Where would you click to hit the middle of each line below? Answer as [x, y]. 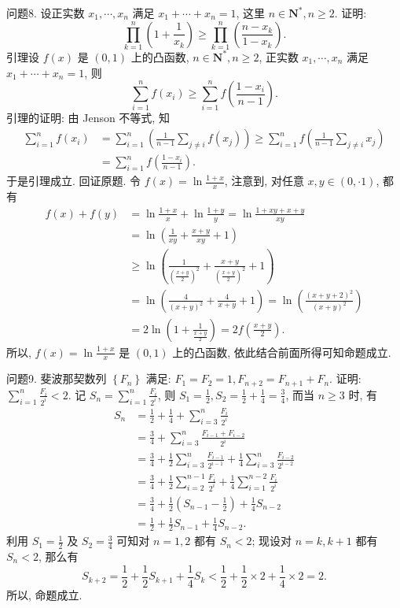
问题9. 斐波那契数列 [57, 378]
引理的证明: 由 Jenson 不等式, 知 [88, 118]
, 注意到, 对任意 [264, 181]
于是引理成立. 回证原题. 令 [74, 181]
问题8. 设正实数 [46, 13]
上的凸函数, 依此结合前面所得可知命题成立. [282, 352]
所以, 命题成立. [44, 594]
